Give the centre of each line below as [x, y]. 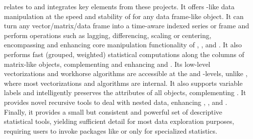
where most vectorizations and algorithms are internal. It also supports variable [123, 83]
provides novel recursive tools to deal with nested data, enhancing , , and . [116, 102]
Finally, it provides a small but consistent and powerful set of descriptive [113, 111]
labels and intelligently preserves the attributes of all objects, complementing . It [125, 92]
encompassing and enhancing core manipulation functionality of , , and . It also [123, 45]
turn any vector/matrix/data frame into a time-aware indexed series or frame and [126, 26]
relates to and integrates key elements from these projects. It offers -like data [119, 6]
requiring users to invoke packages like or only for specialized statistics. [111, 130]
